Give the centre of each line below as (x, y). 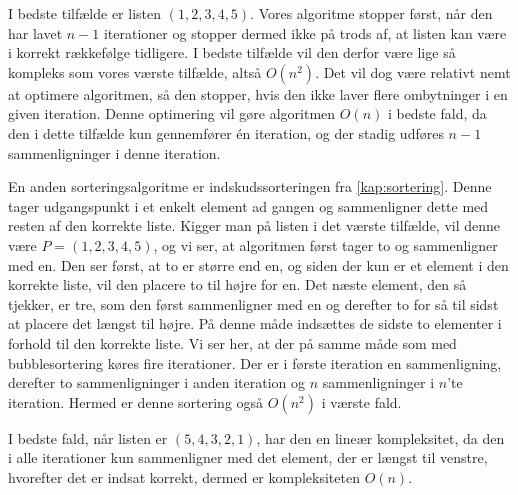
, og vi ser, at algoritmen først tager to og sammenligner (325, 244)
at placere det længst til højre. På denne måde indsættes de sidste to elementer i (255, 323)
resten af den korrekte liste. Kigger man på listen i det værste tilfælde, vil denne (254, 225)
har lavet (35, 32)
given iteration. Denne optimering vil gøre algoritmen (172, 113)
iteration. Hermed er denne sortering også (136, 401)
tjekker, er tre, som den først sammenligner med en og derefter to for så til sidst (253, 303)
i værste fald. (361, 401)
